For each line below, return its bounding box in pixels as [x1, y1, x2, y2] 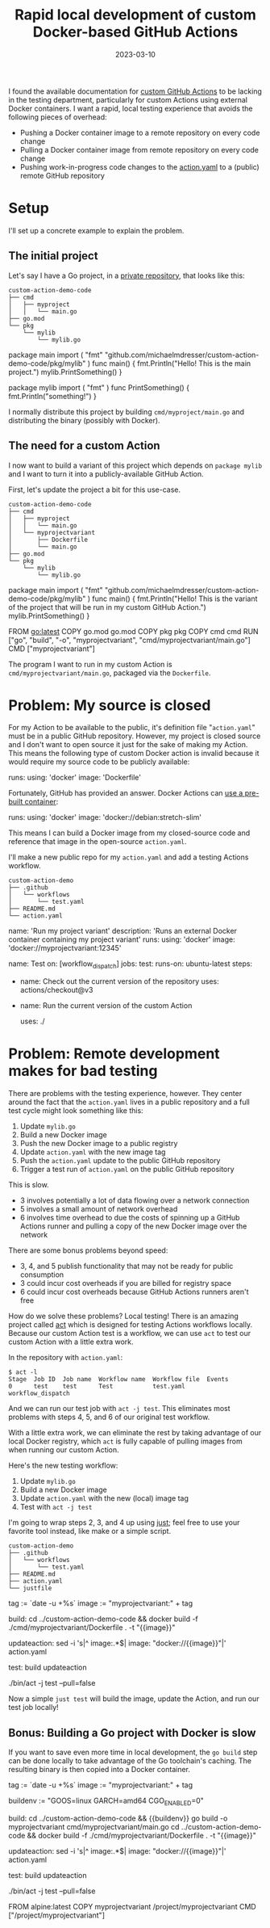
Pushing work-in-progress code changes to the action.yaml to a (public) [19, 162, 260, 171]
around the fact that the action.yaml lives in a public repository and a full [8, 1097, 250, 1107]
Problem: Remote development [8, 1044, 220, 1063]
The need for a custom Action [8, 439, 160, 453]
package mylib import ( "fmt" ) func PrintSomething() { [8, 382, 190, 393]
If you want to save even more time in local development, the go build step [8, 1747, 258, 1757]
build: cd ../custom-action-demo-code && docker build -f [8, 1614, 199, 1624]
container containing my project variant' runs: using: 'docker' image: [8, 935, 235, 944]
